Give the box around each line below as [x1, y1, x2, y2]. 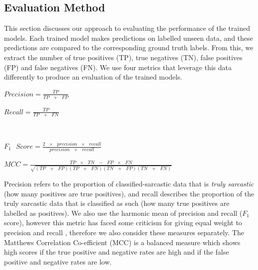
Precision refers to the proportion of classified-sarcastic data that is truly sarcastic [4, 179, 254, 189]
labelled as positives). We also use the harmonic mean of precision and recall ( [4, 207, 243, 218]
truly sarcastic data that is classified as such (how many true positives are [4, 198, 230, 208]
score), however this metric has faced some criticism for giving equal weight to [4, 217, 242, 228]
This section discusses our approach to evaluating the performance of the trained [4, 23, 250, 33]
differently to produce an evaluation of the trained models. [4, 72, 182, 82]
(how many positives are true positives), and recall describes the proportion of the [4, 188, 255, 198]
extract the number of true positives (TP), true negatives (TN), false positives [4, 52, 243, 62]
